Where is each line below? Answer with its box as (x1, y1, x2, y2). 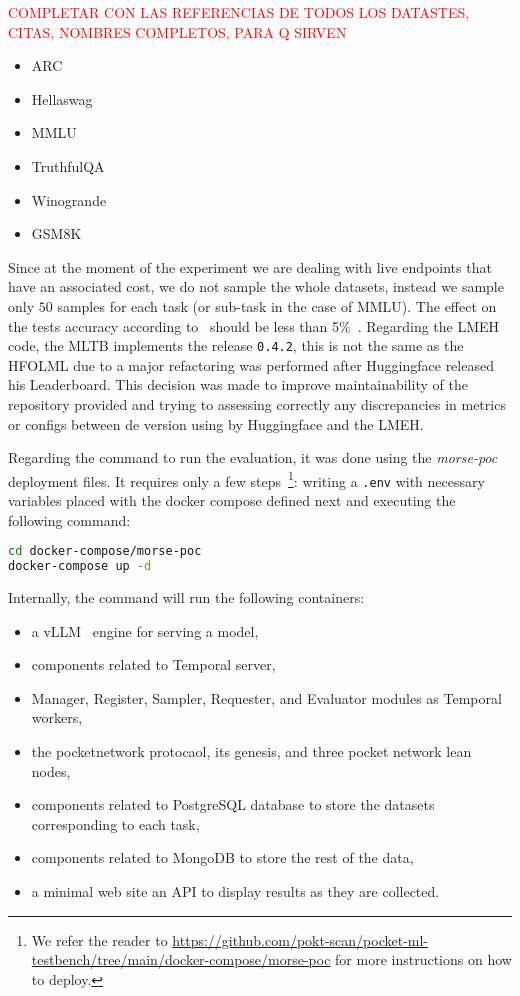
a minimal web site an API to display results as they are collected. (31, 880, 440, 901)
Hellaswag (31, 88, 93, 109)
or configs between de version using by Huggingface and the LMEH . (8, 413, 424, 434)
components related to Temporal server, (31, 654, 276, 675)
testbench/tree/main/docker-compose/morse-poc (31, 949, 331, 970)
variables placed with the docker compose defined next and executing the (8, 490, 456, 511)
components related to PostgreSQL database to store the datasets (31, 794, 435, 815)
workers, (31, 707, 83, 728)
